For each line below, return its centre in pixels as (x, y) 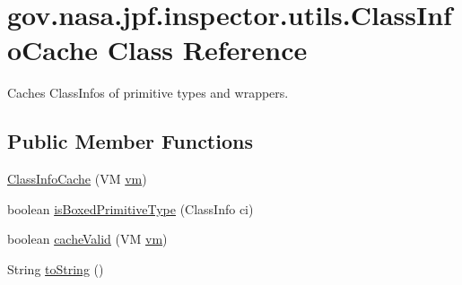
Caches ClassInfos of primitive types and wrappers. (148, 93)
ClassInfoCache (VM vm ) (77, 179)
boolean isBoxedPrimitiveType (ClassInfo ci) (131, 208)
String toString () (56, 268)
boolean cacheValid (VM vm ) (87, 239)
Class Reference (207, 50)
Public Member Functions (130, 141)
